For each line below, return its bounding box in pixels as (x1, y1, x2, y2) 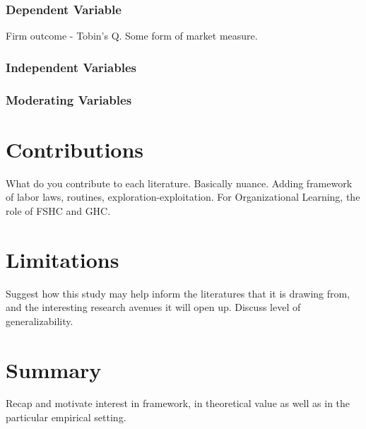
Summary (6, 355, 102, 384)
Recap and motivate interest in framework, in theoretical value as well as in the (6, 396, 350, 411)
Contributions (6, 134, 144, 163)
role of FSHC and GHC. (6, 203, 111, 218)
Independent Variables (6, 58, 136, 76)
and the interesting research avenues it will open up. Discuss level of (6, 300, 301, 315)
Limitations (6, 245, 119, 274)
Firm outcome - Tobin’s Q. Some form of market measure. (6, 28, 258, 43)
